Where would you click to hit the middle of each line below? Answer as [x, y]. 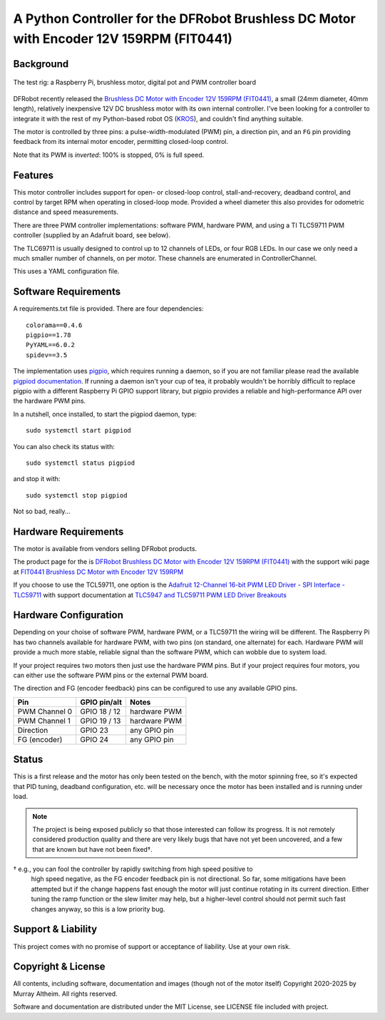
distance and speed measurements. [66, 212]
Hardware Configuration [68, 615]
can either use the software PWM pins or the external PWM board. [111, 675]
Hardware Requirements [68, 531]
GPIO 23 [94, 730]
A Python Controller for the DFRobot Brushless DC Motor [184, 19]
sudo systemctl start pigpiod [79, 431]
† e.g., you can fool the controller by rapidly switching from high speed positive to [133, 869]
